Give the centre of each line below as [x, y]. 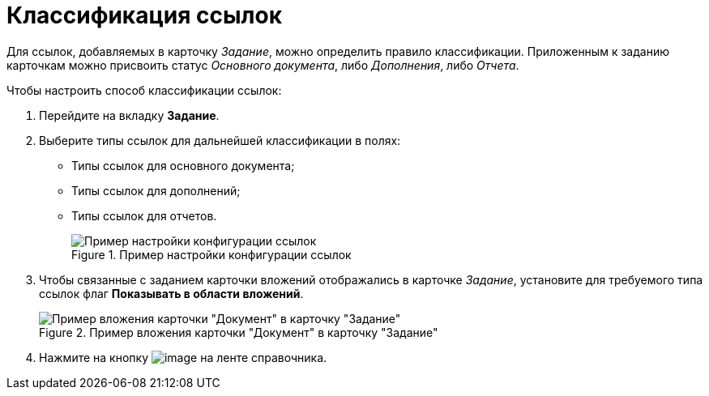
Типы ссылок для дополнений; [156, 190]
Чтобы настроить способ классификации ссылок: [144, 90]
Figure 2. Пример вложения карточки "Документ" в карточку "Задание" [239, 332]
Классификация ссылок [144, 15]
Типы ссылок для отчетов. [144, 215]
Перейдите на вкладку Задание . [129, 115]
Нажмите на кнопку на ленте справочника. [183, 357]
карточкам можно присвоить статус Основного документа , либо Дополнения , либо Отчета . [263, 65]
